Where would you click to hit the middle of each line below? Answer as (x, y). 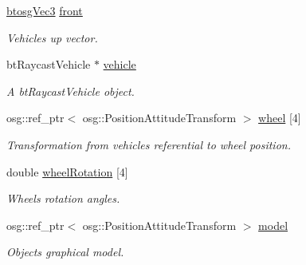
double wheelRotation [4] (67, 171)
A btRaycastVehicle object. (71, 91)
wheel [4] (280, 118)
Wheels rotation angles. (63, 198)
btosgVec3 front (45, 10)
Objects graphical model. (65, 252)
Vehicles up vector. (52, 37)
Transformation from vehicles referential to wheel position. (149, 144)
